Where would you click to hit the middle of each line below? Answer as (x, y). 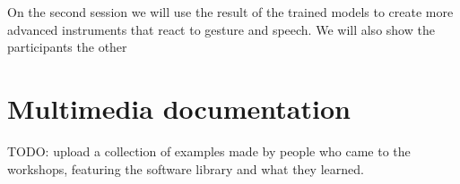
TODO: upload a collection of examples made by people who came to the (209, 151)
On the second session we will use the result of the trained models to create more (230, 12)
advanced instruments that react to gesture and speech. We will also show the (221, 29)
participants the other (67, 47)
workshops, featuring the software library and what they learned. (186, 168)
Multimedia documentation (179, 108)
